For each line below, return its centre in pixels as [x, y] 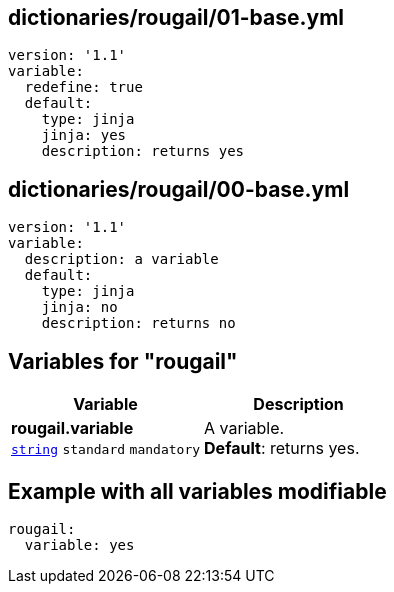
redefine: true [83, 87]
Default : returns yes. [282, 448]
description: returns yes [143, 151]
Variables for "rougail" [123, 361]
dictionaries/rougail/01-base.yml [176, 17]
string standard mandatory [106, 450]
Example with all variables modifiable [197, 491]
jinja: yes [84, 135]
